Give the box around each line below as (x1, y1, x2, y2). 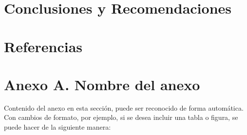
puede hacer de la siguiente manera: (4, 122, 111, 132)
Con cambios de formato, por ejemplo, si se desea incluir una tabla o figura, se (4, 112, 238, 122)
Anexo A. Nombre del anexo (4, 74, 200, 94)
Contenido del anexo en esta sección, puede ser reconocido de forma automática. (4, 102, 244, 113)
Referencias (4, 36, 83, 56)
